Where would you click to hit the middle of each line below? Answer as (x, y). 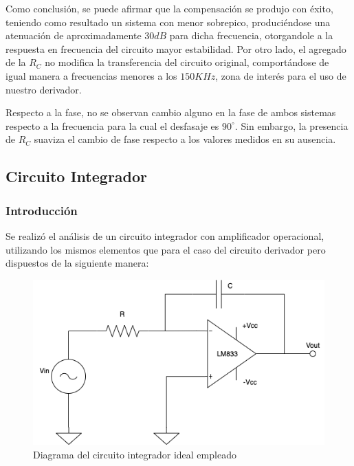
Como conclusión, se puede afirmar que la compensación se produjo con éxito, (169, 8)
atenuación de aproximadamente (74, 35)
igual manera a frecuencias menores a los (91, 75)
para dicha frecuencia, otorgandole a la (251, 35)
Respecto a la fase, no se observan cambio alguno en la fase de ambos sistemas (171, 112)
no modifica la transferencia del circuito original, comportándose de (187, 62)
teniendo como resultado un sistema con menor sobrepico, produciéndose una (168, 22)
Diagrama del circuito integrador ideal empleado (135, 454)
